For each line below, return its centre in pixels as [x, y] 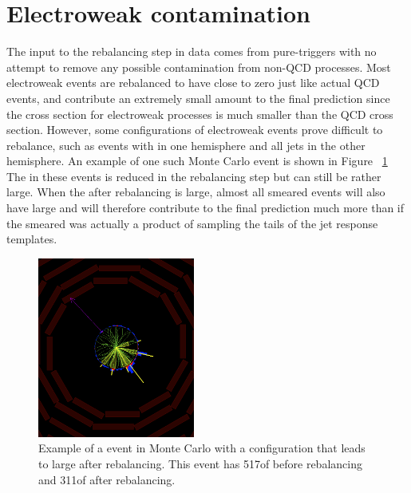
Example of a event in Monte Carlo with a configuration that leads [202, 448]
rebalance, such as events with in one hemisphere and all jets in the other [186, 145]
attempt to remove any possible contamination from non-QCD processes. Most [199, 67]
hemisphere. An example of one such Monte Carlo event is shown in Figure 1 [197, 161]
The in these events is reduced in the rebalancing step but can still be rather [194, 176]
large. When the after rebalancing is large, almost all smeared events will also [196, 192]
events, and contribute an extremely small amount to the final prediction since [198, 98]
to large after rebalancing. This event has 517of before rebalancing [200, 463]
